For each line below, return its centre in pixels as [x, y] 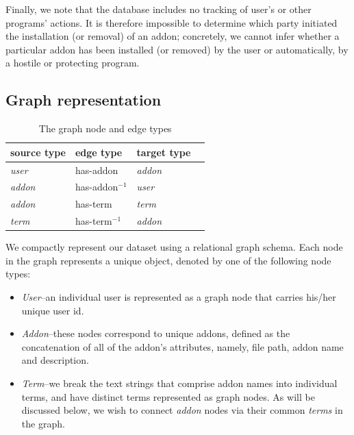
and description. [55, 360]
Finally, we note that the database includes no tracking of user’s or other [159, 9]
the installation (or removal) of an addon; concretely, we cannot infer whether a [173, 36]
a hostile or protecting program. [73, 63]
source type [38, 152]
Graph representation [84, 100]
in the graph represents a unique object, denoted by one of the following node [168, 260]
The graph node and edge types [105, 128]
